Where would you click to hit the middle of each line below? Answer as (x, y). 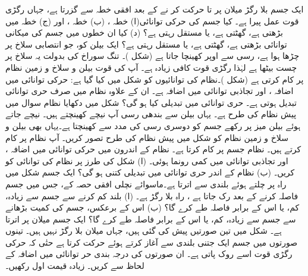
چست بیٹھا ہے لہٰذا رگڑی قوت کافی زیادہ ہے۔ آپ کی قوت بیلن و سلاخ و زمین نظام (151, 67)
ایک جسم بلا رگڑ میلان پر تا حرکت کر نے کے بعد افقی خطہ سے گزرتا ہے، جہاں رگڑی (155, 9)
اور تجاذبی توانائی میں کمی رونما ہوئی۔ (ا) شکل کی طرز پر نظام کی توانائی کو (147, 160)
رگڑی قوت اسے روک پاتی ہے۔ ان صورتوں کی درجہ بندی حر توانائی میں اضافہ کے (149, 254)
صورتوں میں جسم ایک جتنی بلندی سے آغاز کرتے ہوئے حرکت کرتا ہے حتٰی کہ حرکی (152, 242)
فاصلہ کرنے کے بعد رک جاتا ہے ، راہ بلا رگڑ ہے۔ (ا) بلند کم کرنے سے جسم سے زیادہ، (152, 195)
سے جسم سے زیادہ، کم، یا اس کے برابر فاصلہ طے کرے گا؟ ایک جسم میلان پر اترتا (151, 219)
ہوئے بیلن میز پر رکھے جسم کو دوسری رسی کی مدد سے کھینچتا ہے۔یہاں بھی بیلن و (153, 125)
